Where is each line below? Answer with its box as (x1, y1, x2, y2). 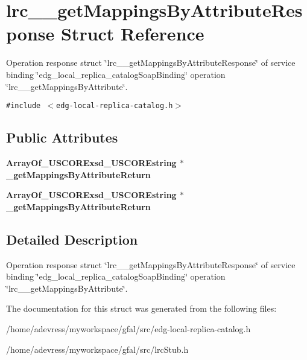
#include (6, 101, 41, 111)
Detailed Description (6, 230, 138, 248)
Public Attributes (6, 128, 118, 147)
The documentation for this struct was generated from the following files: (6, 302, 277, 315)
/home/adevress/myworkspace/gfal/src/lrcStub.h (6, 342, 189, 355)
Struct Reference (60, 21, 204, 46)
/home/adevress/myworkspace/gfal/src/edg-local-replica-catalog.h (6, 322, 251, 335)
